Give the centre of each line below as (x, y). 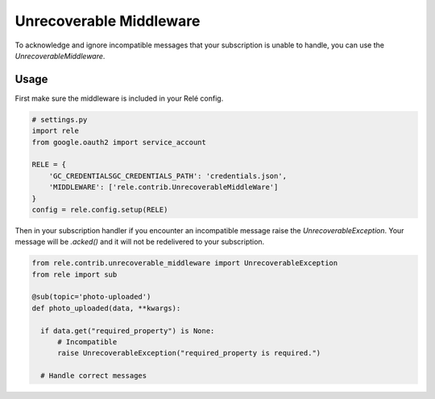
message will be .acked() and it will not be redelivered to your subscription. (140, 242)
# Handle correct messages (94, 376)
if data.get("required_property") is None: (128, 331)
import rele (56, 131)
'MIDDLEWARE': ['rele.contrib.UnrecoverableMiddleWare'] (164, 187)
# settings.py (60, 119)
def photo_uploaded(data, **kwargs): (106, 308)
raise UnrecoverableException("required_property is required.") (189, 353)
